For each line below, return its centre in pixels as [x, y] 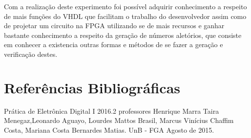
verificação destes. [31, 54]
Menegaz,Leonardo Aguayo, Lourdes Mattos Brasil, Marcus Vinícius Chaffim [119, 120]
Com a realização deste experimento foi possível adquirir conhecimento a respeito [125, 6]
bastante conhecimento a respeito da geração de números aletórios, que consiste [123, 35]
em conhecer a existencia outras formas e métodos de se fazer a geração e [114, 44]
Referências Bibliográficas [92, 87]
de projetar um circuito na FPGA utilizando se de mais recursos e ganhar [114, 26]
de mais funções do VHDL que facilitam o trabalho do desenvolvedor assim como [125, 16]
